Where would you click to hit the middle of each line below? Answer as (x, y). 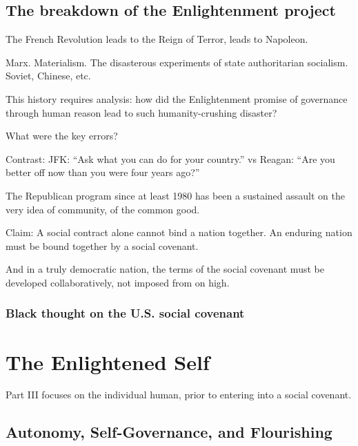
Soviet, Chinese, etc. (48, 76)
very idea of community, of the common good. (103, 209)
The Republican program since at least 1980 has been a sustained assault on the (175, 195)
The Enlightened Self (108, 361)
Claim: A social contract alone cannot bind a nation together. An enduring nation (179, 232)
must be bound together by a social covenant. (102, 245)
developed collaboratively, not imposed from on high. (118, 282)
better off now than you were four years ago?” (103, 172)
